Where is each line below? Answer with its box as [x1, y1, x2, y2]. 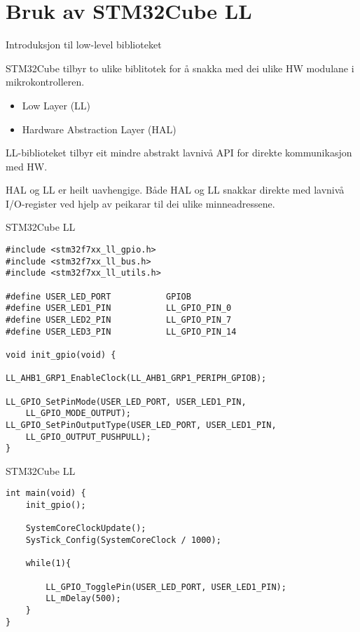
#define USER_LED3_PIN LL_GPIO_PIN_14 [6, 326, 237, 337]
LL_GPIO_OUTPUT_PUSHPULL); [25, 431, 151, 442]
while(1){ [25, 558, 71, 569]
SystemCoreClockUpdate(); [25, 523, 146, 534]
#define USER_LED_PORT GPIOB [6, 291, 191, 302]
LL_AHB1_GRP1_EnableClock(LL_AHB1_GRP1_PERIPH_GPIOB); [6, 373, 267, 384]
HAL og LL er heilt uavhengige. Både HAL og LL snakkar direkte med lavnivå [6, 182, 345, 197]
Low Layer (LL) [22, 98, 91, 112]
